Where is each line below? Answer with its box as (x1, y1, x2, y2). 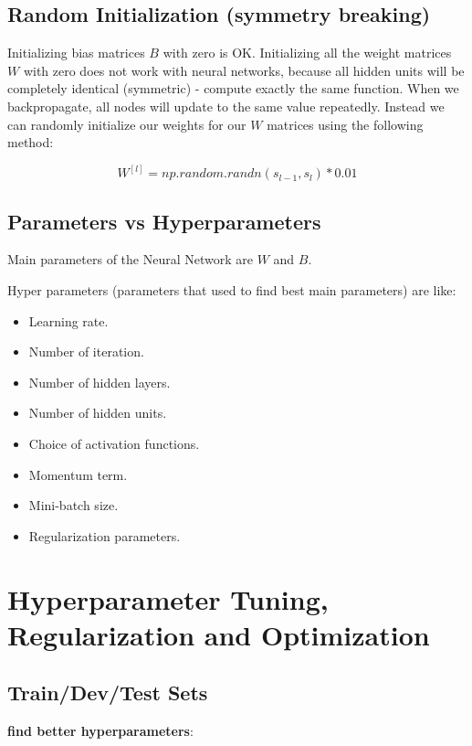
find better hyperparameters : (7, 721, 194, 741)
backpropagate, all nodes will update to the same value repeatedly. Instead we (7, 96, 445, 115)
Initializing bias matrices (7, 43, 145, 62)
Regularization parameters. (28, 526, 181, 545)
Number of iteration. (28, 342, 144, 361)
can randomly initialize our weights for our (7, 114, 246, 133)
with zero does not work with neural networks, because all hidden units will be (23, 60, 465, 80)
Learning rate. (28, 311, 109, 330)
